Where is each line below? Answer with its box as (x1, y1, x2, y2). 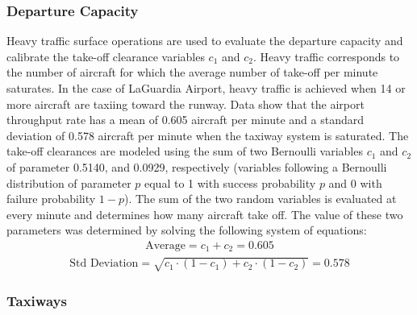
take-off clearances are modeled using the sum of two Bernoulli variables (6, 143, 363, 160)
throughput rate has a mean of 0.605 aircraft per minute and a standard (6, 111, 364, 128)
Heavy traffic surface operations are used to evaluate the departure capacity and (6, 32, 403, 49)
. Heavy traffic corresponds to (253, 48, 400, 64)
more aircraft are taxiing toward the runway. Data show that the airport (6, 95, 365, 112)
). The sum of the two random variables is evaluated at (124, 190, 397, 207)
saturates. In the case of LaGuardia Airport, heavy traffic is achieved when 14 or (6, 80, 406, 96)
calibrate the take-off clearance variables (6, 48, 205, 64)
